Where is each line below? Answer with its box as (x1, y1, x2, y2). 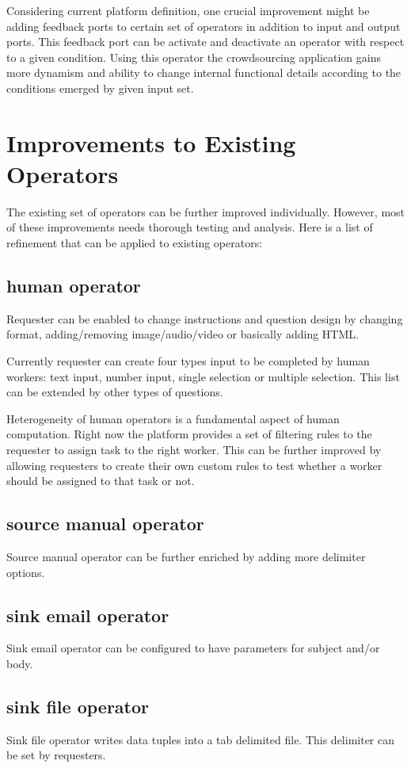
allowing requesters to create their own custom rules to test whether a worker (6, 457, 382, 473)
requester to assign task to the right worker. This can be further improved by (6, 441, 382, 458)
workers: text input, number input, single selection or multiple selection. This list (6, 368, 400, 384)
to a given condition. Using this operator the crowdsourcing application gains (6, 48, 382, 65)
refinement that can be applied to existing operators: (6, 235, 263, 251)
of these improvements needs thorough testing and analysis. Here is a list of (6, 219, 373, 235)
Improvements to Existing (6, 126, 296, 159)
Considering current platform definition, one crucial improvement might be (6, 2, 370, 18)
